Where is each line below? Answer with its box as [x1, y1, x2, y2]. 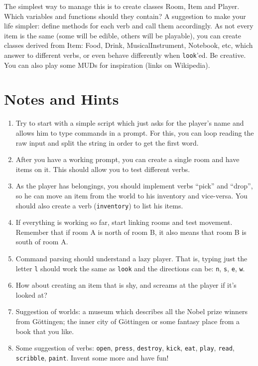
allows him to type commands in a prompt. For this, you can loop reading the [15, 127, 254, 138]
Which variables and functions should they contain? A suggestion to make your [4, 10, 246, 21]
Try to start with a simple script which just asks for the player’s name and [15, 118, 244, 128]
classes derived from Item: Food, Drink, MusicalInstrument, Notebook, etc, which [4, 40, 253, 50]
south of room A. [15, 236, 68, 247]
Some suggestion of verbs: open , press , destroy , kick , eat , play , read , [15, 343, 235, 353]
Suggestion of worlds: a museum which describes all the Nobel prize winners [15, 306, 248, 317]
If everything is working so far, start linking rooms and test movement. [15, 217, 233, 227]
